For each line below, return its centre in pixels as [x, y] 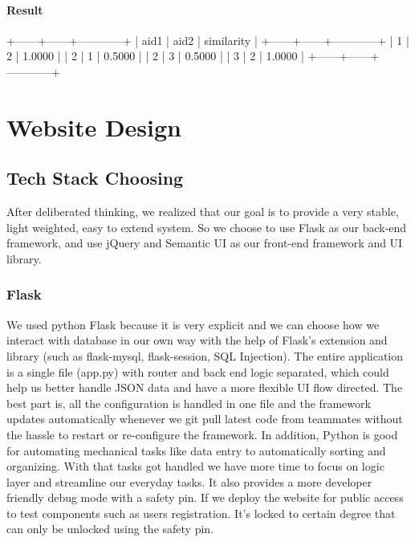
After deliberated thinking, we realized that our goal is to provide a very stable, [203, 212]
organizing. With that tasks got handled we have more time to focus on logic [195, 466]
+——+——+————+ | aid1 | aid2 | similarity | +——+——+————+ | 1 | [208, 40]
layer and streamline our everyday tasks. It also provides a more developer [189, 481]
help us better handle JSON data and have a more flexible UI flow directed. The [205, 387]
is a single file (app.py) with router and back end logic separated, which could [198, 371]
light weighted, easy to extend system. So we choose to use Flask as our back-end [207, 227]
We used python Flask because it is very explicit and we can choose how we [193, 324]
